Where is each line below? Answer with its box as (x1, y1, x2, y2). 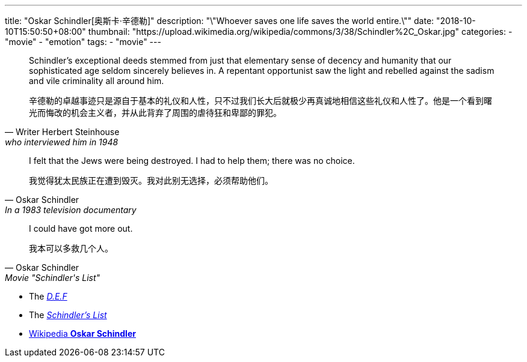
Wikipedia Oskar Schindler (29, 328, 136, 339)
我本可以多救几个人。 (29, 243, 113, 253)
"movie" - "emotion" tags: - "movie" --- (5, 37, 161, 47)
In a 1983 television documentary (5, 205, 137, 215)
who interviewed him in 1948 (5, 137, 119, 147)
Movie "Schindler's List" (5, 273, 100, 283)
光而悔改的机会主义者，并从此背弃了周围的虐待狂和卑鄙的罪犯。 (29, 107, 282, 118)
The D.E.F (29, 291, 67, 301)
